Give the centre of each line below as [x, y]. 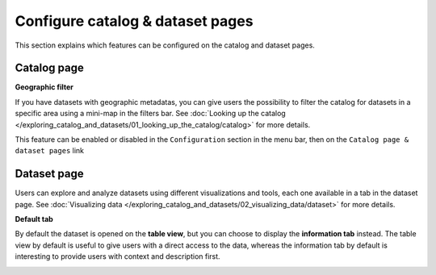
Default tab [34, 219]
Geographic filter [44, 87]
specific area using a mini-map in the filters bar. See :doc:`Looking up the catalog [150, 114]
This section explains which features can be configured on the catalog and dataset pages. [165, 45]
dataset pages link [50, 151]
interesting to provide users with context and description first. [118, 256]
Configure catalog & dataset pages [134, 21]
